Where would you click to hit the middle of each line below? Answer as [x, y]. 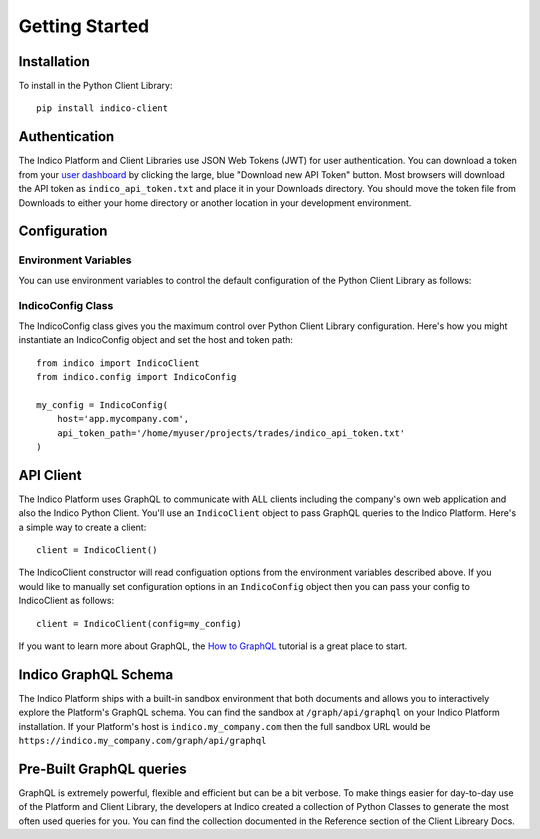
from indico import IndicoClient [118, 363]
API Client [50, 475]
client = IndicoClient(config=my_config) [139, 623]
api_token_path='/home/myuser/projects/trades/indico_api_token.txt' [231, 433]
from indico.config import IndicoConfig [136, 376]
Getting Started [84, 26]
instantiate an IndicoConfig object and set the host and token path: [156, 340]
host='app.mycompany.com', [123, 419]
